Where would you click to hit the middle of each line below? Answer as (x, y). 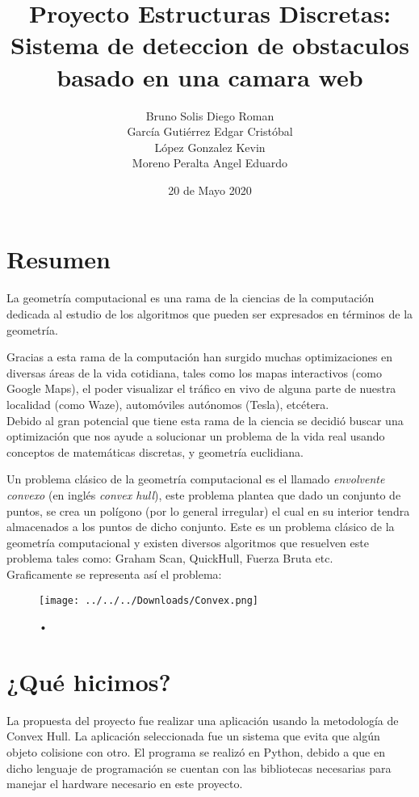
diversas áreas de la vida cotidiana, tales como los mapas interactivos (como (194, 372)
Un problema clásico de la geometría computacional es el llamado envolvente (196, 479)
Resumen (59, 259)
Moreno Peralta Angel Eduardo (210, 163)
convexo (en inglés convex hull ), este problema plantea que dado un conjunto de (204, 494)
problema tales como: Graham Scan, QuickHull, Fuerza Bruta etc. (170, 558)
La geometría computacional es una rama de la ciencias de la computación (191, 298)
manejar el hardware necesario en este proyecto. (125, 784)
